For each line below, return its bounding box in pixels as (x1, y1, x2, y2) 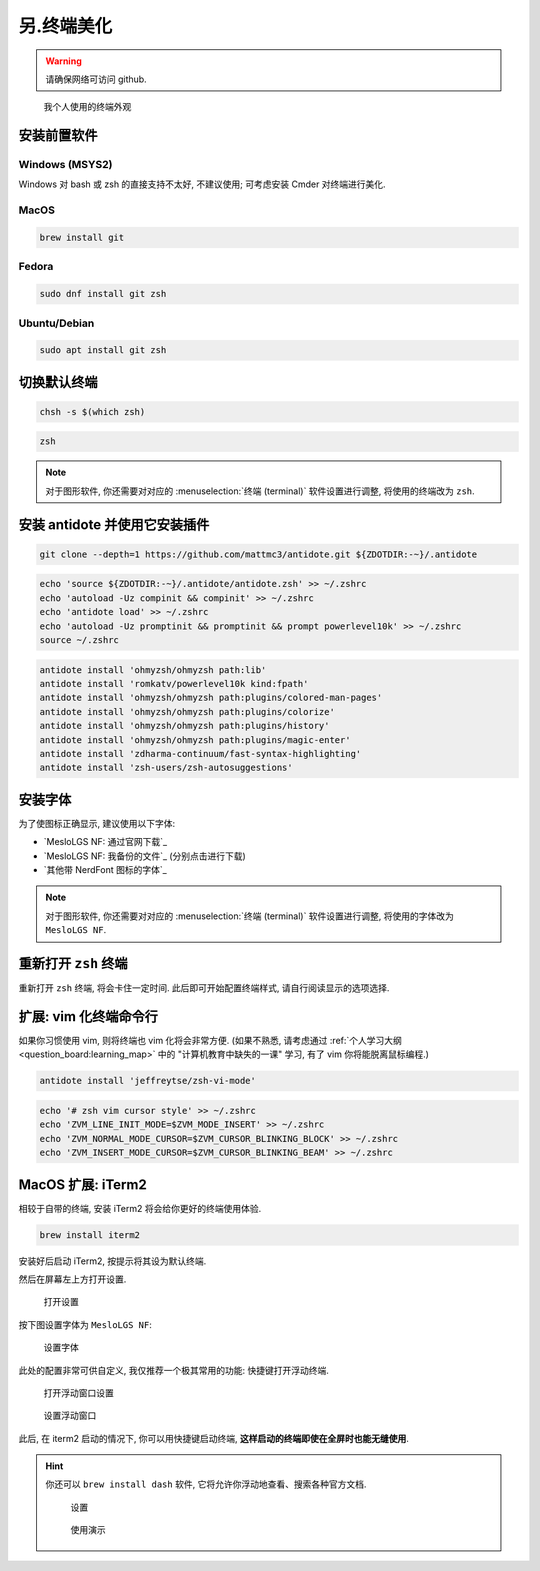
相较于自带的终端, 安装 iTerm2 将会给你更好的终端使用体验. (18, 1202, 262, 1214)
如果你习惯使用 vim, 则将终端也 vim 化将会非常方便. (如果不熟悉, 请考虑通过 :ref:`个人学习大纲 (18, 1034, 402, 1046)
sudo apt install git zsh (39, 345, 167, 356)
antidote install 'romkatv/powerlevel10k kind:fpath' (39, 678, 309, 689)
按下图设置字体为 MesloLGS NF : (18, 1318, 152, 1330)
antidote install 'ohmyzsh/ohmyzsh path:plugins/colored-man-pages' (39, 692, 383, 704)
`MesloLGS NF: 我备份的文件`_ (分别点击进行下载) (43, 850, 247, 862)
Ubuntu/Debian (18, 316, 95, 330)
